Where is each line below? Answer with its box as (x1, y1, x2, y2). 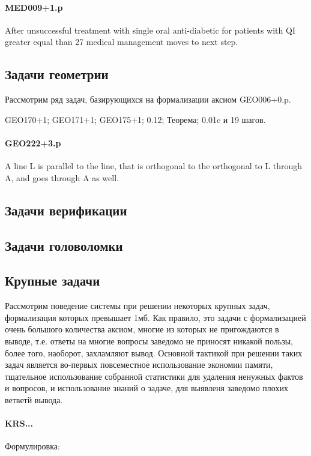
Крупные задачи (5, 271, 100, 290)
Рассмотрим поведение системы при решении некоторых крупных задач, (5, 299, 270, 312)
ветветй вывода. (5, 393, 63, 406)
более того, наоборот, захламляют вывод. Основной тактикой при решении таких (5, 346, 303, 359)
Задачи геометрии (5, 65, 109, 83)
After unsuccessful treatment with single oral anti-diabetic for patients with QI (5, 23, 295, 36)
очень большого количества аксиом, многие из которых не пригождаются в (5, 323, 279, 335)
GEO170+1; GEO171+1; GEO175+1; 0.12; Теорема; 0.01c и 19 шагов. (5, 113, 266, 125)
